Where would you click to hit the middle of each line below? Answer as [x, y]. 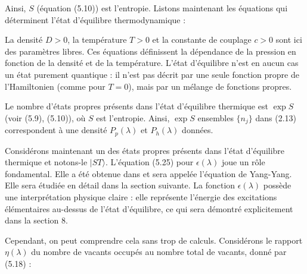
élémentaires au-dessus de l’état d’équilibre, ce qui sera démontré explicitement [149, 208]
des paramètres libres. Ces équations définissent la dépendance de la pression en [151, 51]
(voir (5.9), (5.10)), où [45, 117]
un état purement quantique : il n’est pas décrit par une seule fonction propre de [152, 74]
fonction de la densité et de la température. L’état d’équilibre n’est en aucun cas [152, 63]
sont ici [289, 40]
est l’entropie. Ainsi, [133, 117]
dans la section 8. [36, 220]
